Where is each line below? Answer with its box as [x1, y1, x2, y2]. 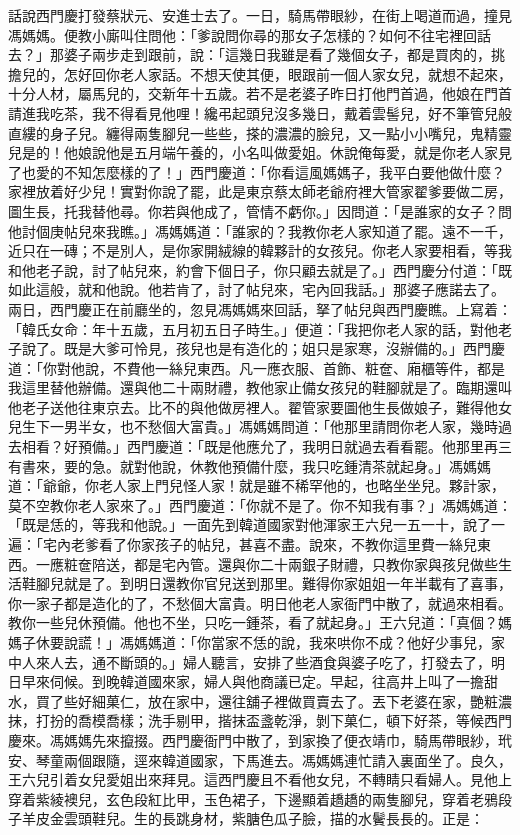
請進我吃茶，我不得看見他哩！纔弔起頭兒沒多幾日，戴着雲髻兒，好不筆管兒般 [8, 102, 512, 123]
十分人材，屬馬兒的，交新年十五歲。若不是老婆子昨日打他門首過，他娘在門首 [8, 83, 512, 104]
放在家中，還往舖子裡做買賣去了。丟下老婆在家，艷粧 [147, 690, 498, 711]
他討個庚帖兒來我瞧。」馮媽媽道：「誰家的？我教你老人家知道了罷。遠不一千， [8, 220, 512, 241]
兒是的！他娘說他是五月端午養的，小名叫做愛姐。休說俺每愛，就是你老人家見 [8, 142, 512, 163]
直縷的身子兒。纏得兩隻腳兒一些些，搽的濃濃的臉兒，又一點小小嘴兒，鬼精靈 [8, 122, 512, 143]
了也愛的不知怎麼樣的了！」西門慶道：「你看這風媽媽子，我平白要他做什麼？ [8, 161, 505, 182]
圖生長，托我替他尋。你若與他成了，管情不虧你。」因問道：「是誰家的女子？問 [8, 200, 512, 221]
